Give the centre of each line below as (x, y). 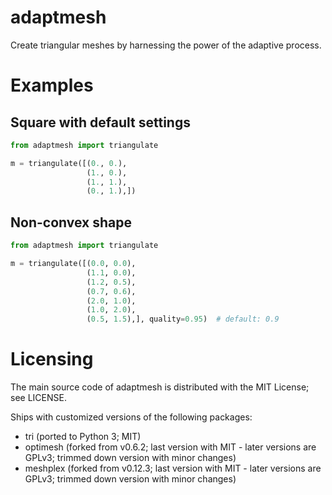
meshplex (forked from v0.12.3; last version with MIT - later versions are (173, 468)
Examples (52, 85)
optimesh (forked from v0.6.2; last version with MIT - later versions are (170, 447)
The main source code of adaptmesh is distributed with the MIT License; (160, 387)
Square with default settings (100, 122)
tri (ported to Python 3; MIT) (83, 437)
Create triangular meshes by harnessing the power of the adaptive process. (166, 45)
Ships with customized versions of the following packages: (131, 417)
